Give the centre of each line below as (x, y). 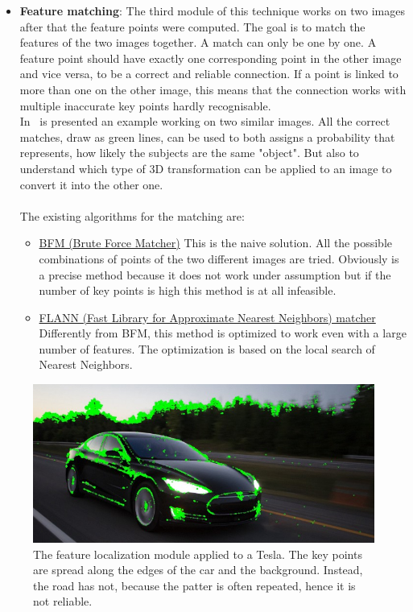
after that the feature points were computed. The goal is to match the (192, 26)
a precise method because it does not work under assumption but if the (215, 274)
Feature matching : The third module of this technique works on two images (212, 10)
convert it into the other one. (91, 184)
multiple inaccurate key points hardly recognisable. (145, 105)
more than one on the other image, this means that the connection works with (213, 89)
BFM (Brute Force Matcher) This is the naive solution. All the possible (215, 243)
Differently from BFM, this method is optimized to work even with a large (223, 333)
